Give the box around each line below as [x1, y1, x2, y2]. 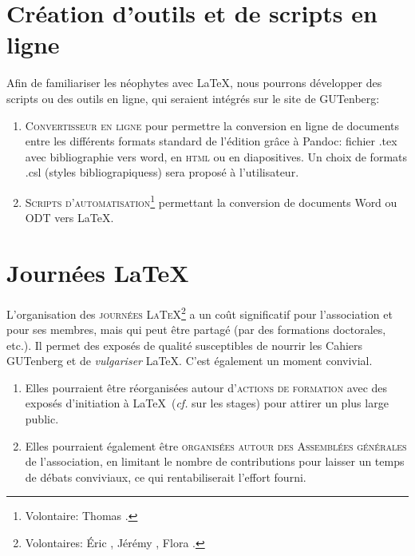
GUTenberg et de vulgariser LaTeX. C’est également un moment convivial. [6, 352, 373, 369]
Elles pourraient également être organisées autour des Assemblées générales [25, 437, 407, 454]
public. [25, 411, 59, 427]
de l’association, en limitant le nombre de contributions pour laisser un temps [25, 453, 405, 470]
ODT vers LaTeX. [25, 209, 114, 226]
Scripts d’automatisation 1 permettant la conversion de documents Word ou [25, 191, 397, 210]
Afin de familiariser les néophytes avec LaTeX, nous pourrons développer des [6, 74, 382, 91]
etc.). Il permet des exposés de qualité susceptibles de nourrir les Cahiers [6, 336, 363, 353]
